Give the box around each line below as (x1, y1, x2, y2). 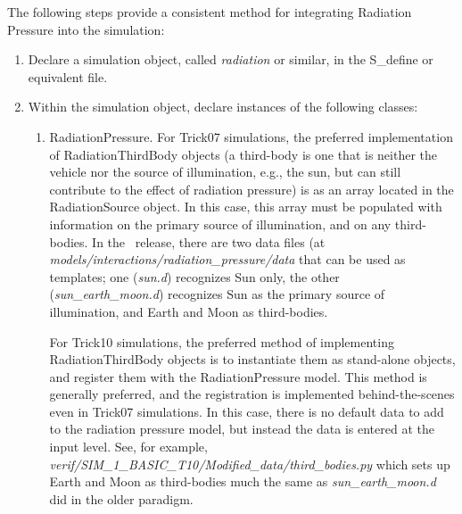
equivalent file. (28, 67, 108, 86)
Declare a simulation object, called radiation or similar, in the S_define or (28, 50, 433, 69)
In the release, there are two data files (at (92, 232, 326, 251)
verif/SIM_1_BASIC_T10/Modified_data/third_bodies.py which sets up (49, 454, 450, 473)
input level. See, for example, (49, 437, 208, 456)
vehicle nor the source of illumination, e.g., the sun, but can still (49, 162, 401, 181)
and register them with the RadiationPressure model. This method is (49, 367, 427, 385)
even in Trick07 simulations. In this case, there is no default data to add (49, 402, 444, 420)
